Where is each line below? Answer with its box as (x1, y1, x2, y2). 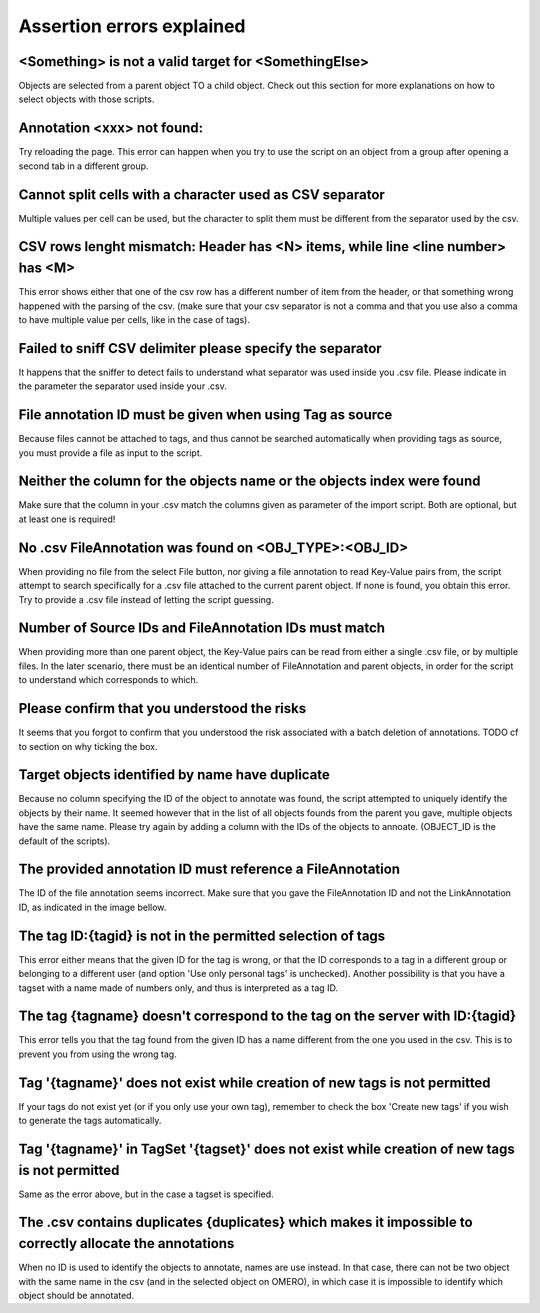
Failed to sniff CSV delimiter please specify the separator (18, 340, 382, 357)
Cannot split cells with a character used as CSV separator (18, 186, 385, 203)
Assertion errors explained (18, 15, 246, 37)
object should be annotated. (18, 1289, 135, 1301)
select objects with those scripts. (18, 93, 155, 105)
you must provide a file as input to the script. (18, 446, 203, 459)
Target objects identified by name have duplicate (18, 766, 330, 784)
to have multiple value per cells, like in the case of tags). (18, 313, 250, 325)
